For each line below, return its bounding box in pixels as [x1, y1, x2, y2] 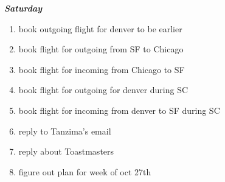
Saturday [4, 2, 43, 14]
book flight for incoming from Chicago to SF [18, 63, 185, 75]
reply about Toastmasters [18, 145, 114, 158]
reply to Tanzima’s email [18, 124, 111, 137]
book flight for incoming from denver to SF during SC [18, 103, 220, 116]
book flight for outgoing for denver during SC [18, 83, 189, 96]
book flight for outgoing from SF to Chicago [18, 43, 184, 55]
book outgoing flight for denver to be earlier [18, 22, 182, 35]
